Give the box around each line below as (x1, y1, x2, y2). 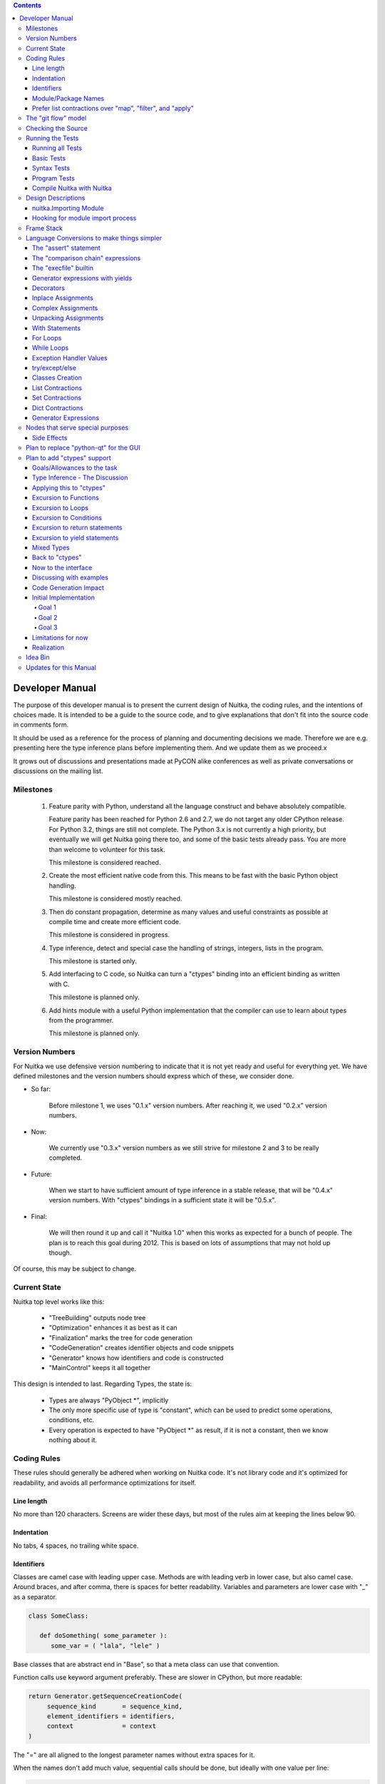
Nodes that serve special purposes (26, 423, 128, 432)
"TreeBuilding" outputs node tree (48, 1313, 146, 1322)
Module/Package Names (32, 93, 105, 103)
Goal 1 (38, 603, 56, 612)
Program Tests (32, 173, 75, 182)
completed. (48, 1153, 82, 1162)
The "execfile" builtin (32, 264, 94, 273)
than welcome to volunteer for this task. (48, 845, 165, 853)
